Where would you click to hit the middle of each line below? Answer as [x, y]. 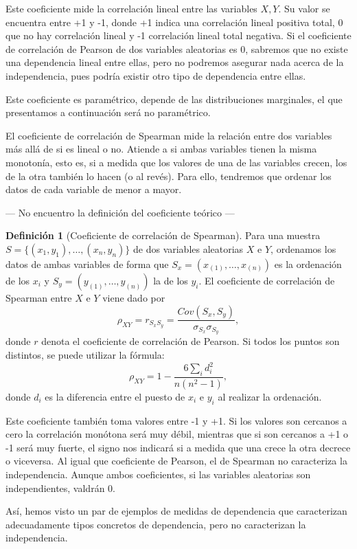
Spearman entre [39, 297]
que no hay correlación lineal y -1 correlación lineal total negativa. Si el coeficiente [178, 35]
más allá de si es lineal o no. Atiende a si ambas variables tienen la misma [161, 149]
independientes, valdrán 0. [60, 488]
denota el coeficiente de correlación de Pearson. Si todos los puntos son [191, 341]
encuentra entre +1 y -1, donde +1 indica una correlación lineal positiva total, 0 [174, 22]
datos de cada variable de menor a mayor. [94, 189]
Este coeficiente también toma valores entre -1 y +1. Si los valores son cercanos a [176, 420]
